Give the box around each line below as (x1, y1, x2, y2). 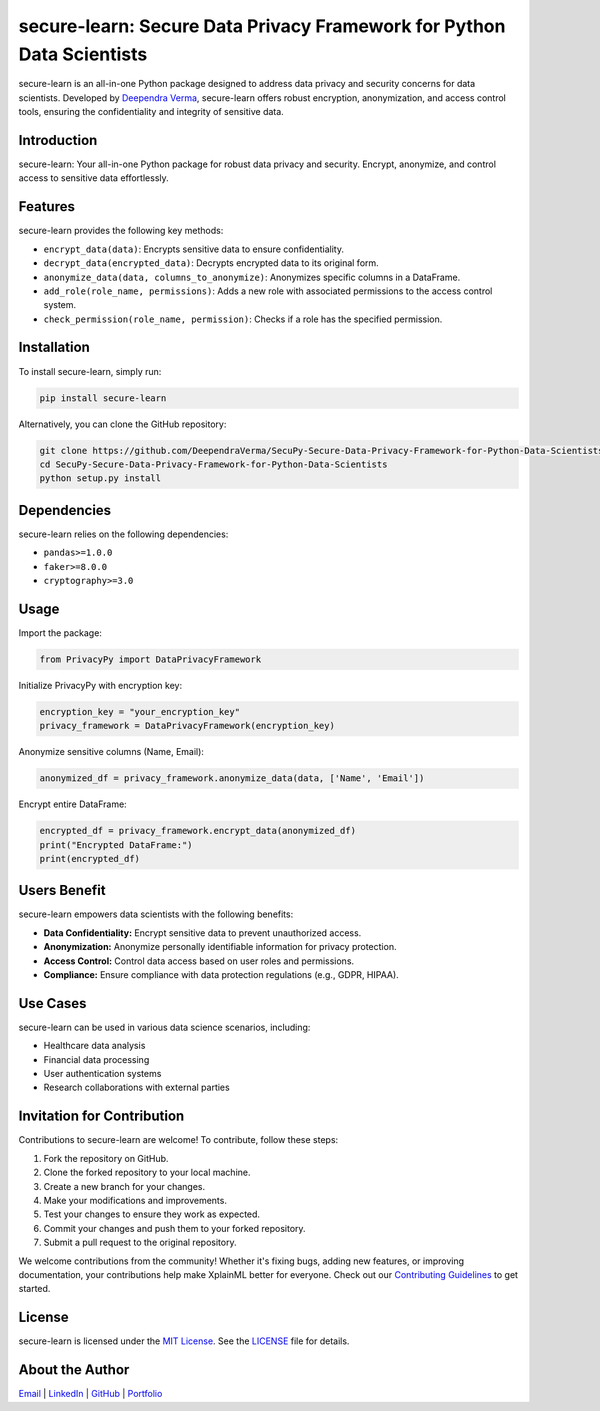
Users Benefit (18, 882, 106, 899)
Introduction (18, 131, 98, 149)
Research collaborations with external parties (43, 1081, 230, 1094)
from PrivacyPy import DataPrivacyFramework (39, 653, 262, 665)
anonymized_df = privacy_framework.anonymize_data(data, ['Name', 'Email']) (39, 773, 425, 784)
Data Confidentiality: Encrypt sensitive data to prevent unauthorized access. (43, 926, 362, 939)
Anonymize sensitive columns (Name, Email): (18, 746, 205, 758)
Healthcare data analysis (43, 1040, 146, 1052)
